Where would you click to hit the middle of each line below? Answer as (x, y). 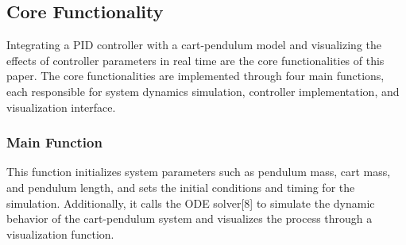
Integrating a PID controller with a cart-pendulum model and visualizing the (194, 45)
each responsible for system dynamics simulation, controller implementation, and (203, 91)
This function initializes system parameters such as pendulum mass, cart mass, (199, 172)
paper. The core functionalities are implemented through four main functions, (195, 76)
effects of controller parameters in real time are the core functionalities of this (195, 60)
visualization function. (60, 234)
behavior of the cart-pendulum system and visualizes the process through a (189, 218)
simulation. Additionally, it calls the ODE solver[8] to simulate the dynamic (191, 203)
